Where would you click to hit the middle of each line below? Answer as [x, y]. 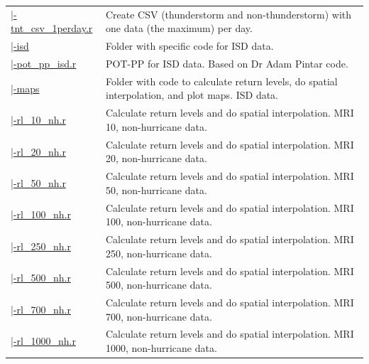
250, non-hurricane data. [159, 253]
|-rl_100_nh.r [41, 214]
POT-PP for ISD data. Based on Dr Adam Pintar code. [227, 64]
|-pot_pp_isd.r [44, 64]
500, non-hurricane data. [159, 285]
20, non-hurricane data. [156, 158]
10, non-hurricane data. [156, 126]
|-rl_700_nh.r [41, 309]
